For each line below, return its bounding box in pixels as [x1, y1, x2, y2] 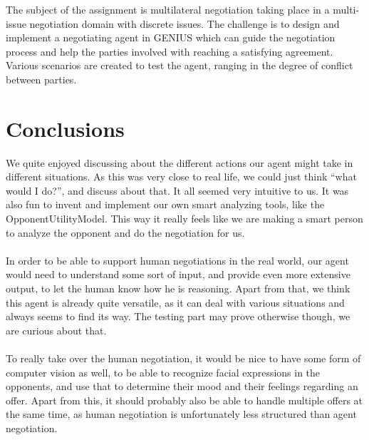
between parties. [6, 71, 77, 86]
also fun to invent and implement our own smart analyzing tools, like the [6, 197, 325, 212]
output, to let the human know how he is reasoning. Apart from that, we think [6, 281, 350, 296]
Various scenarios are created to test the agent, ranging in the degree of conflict [6, 58, 353, 73]
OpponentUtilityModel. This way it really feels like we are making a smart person [6, 211, 363, 226]
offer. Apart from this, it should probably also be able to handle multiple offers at [6, 392, 363, 407]
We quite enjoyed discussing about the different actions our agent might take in [6, 155, 353, 170]
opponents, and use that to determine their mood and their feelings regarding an [6, 379, 358, 394]
